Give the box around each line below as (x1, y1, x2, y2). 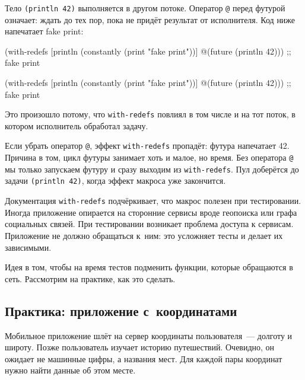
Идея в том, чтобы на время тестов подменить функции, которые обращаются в (5, 261, 293, 273)
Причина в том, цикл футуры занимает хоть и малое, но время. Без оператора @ (5, 151, 294, 164)
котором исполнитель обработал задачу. (5, 119, 148, 132)
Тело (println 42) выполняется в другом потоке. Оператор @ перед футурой (5, 2, 285, 14)
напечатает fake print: (5, 25, 84, 37)
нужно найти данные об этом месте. (5, 364, 136, 376)
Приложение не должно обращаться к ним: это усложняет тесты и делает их (5, 229, 283, 241)
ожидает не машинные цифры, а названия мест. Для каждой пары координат (5, 352, 282, 365)
